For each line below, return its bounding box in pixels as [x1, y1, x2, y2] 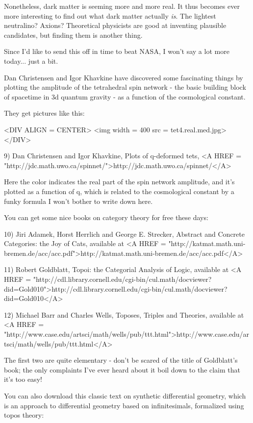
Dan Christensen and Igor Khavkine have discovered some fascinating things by [4, 72, 243, 82]
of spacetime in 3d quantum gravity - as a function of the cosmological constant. [4, 91, 246, 101]
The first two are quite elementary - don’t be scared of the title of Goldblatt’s [4, 355, 238, 365]
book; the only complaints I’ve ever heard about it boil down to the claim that [4, 364, 241, 374]
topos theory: [4, 410, 44, 420]
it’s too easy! [4, 374, 42, 384]
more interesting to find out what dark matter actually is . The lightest [4, 10, 216, 21]
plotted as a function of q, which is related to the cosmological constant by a [4, 186, 234, 196]
